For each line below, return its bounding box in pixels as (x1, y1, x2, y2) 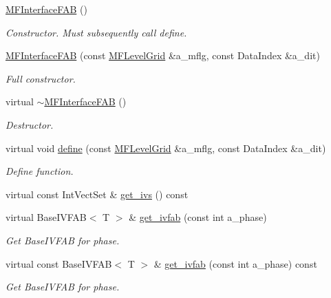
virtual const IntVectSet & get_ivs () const (6, 187, 189, 201)
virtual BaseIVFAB (6, 210, 87, 224)
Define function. (6, 164, 74, 178)
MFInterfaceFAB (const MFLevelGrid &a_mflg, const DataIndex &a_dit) (6, 48, 320, 63)
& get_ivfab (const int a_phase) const (153, 256, 317, 270)
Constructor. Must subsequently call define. (6, 25, 187, 39)
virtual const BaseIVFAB (6, 256, 112, 270)
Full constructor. (6, 71, 76, 85)
